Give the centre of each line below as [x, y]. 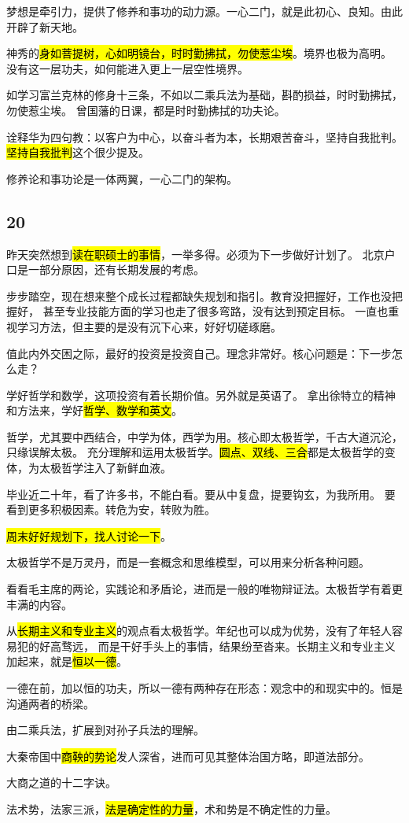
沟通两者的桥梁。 [50, 703]
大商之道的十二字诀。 [61, 782]
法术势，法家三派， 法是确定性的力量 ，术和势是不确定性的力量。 [171, 808]
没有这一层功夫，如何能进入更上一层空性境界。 [127, 68]
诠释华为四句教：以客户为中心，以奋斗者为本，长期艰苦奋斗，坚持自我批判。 [204, 137]
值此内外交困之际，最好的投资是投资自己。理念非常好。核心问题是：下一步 [199, 353]
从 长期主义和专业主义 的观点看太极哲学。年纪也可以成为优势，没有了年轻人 [199, 631]
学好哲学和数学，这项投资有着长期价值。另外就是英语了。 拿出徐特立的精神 [201, 395]
